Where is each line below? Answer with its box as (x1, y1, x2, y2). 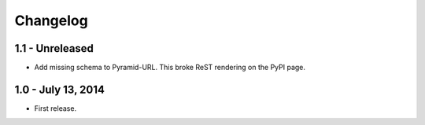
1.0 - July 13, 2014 (14, 83, 105, 96)
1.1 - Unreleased (14, 42, 94, 55)
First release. (34, 103, 77, 113)
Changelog (14, 12, 88, 29)
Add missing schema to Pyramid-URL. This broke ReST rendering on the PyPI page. (34, 63, 306, 72)
